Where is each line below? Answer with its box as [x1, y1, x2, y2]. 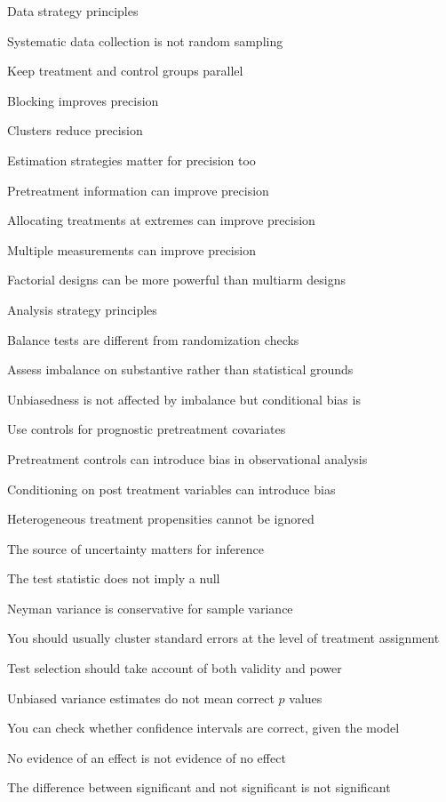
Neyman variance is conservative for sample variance [7, 598, 293, 617]
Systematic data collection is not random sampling [7, 31, 283, 50]
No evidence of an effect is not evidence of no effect [7, 748, 286, 766]
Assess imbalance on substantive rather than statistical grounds [7, 360, 354, 379]
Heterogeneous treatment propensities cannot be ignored [7, 509, 315, 528]
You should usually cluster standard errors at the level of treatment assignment [7, 629, 440, 647]
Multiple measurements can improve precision [7, 240, 256, 259]
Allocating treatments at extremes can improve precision [7, 211, 315, 229]
